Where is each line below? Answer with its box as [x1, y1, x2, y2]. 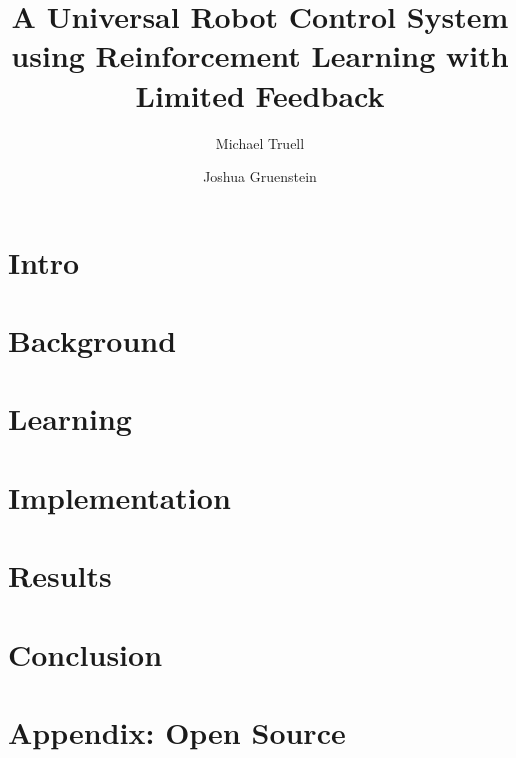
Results [8, 555, 112, 596]
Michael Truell [215, 132, 305, 153]
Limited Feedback [135, 74, 385, 115]
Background [8, 320, 177, 361]
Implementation [8, 476, 231, 517]
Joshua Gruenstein [203, 166, 317, 187]
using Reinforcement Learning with [11, 35, 509, 76]
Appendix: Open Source [8, 711, 346, 752]
